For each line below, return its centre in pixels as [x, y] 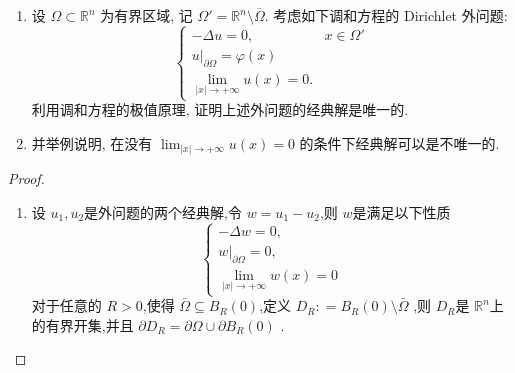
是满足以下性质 [401, 211]
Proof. [26, 178]
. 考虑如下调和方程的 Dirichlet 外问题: [386, 15]
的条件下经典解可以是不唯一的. [399, 142]
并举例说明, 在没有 [92, 142]
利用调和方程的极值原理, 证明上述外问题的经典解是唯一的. [220, 109]
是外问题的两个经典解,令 [163, 211]
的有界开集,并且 [82, 324]
